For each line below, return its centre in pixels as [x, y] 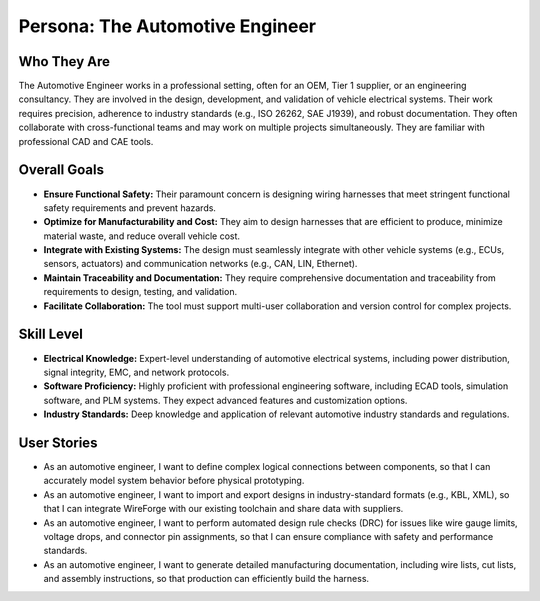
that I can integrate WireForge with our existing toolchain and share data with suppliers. [223, 509]
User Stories [58, 442]
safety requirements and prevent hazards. [130, 207]
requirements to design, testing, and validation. [140, 292]
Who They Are [64, 61]
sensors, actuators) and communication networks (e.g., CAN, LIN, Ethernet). [200, 264]
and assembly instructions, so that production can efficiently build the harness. [206, 579]
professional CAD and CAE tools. [86, 141]
